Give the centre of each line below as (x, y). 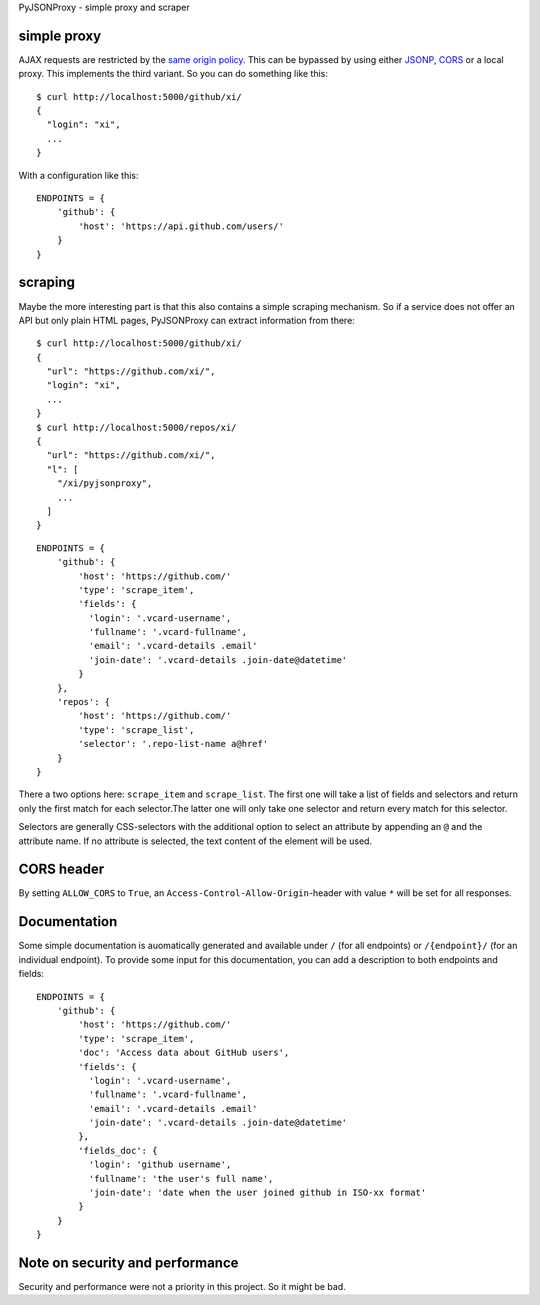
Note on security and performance (128, 1263)
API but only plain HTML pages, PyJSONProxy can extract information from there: (186, 320)
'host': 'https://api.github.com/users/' (181, 226)
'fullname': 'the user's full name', (181, 1178)
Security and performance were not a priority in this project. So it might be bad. (182, 1287)
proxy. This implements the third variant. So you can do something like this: (173, 74)
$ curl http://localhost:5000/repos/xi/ (136, 427)
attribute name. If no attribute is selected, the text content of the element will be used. (195, 841)
